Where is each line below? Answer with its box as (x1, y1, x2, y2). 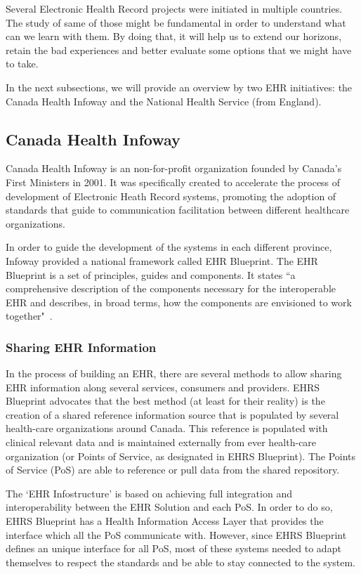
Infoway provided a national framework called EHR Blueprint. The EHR (6, 253, 318, 268)
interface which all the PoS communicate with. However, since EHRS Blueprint (6, 527, 347, 542)
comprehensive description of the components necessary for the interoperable (6, 281, 336, 296)
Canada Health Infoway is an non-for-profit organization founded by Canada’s (6, 161, 342, 176)
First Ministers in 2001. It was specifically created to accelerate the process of (6, 174, 341, 189)
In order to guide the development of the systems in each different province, (6, 240, 332, 254)
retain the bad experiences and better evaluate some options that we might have (6, 42, 352, 57)
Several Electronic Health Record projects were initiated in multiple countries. (6, 1, 343, 15)
